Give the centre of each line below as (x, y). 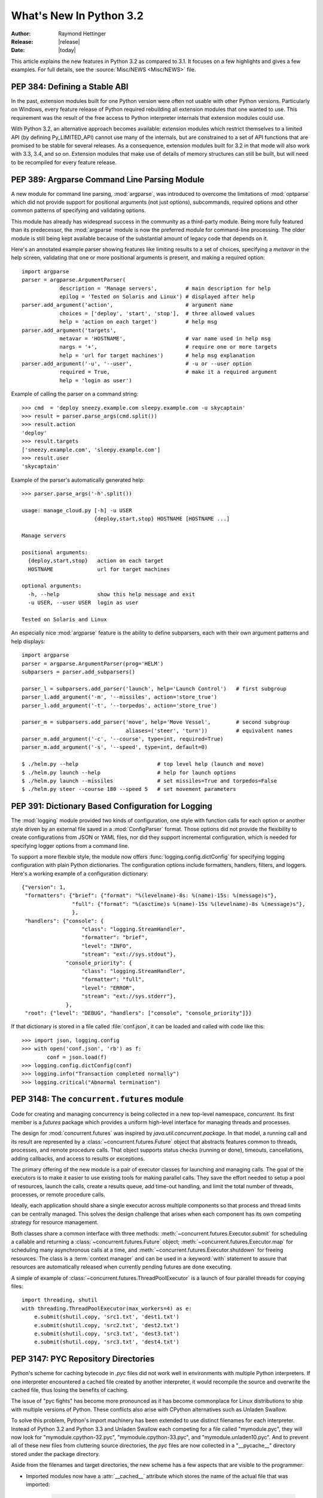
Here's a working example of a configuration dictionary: (80, 873)
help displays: (28, 641)
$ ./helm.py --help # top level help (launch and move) (143, 764)
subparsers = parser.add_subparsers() (79, 672)
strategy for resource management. (55, 1222)
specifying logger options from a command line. (70, 845)
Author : (21, 34)
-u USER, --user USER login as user (83, 603)
